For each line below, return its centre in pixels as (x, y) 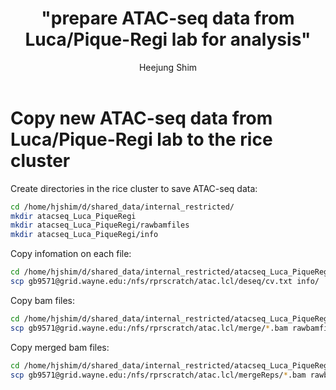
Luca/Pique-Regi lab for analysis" (168, 39)
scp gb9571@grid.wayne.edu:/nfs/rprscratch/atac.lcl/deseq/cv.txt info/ (165, 282)
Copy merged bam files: (60, 347)
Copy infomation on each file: (71, 254)
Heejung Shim (168, 67)
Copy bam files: (43, 300)
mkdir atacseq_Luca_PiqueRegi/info (84, 235)
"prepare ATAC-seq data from (168, 18)
